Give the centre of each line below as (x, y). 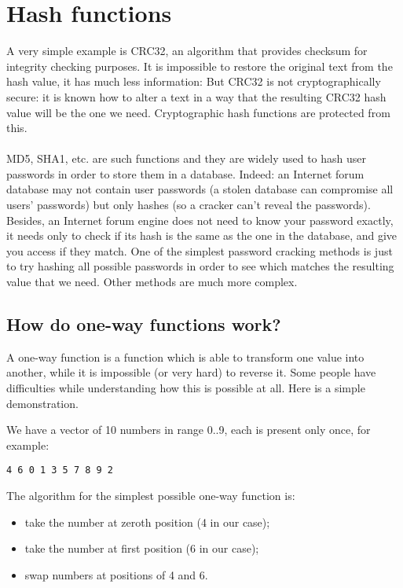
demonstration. (42, 403)
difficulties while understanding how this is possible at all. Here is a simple (186, 388)
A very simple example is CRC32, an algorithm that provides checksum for (187, 51)
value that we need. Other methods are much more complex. (152, 282)
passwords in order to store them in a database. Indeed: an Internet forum (185, 173)
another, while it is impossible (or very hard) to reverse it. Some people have (191, 372)
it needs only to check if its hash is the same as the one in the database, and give (202, 235)
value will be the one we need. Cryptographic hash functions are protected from (198, 112)
